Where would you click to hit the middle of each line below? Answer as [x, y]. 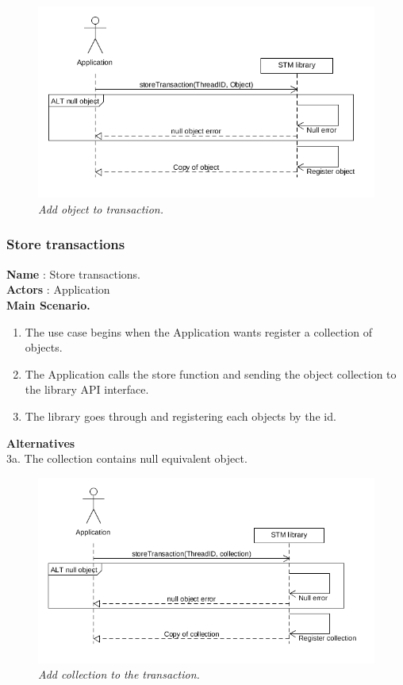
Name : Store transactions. [74, 273]
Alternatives [41, 443]
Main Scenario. [48, 304]
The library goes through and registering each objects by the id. [180, 416]
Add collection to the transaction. [119, 674]
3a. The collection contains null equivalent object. [127, 458]
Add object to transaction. [101, 208]
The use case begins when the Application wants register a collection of [198, 331]
